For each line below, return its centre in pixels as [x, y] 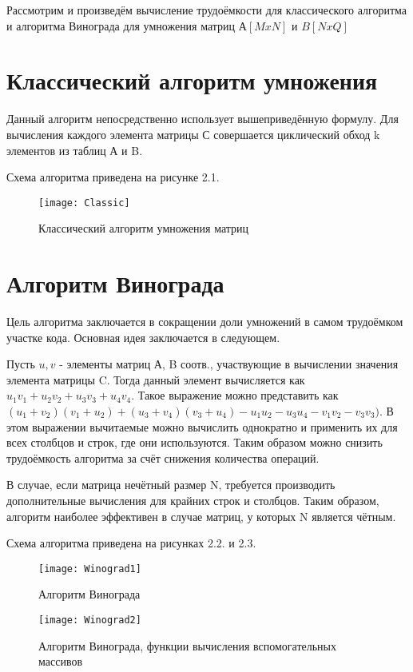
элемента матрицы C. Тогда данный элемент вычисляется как [156, 379]
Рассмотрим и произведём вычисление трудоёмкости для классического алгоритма [207, 10]
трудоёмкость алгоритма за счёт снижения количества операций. [163, 457]
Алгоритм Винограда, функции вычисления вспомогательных [188, 645]
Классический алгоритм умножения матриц [144, 228]
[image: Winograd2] [90, 620]
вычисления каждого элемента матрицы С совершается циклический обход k [193, 134]
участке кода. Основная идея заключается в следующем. [143, 337]
